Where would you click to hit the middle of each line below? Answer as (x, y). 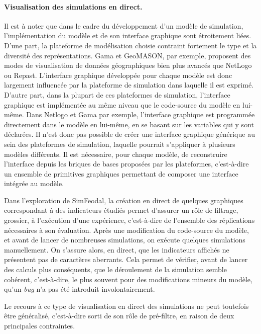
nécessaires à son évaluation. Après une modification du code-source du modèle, (126, 230)
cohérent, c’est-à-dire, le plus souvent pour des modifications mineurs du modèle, (128, 279)
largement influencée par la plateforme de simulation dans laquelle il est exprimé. (129, 85)
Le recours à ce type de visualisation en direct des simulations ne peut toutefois (126, 306)
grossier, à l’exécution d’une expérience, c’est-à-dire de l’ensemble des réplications (129, 220)
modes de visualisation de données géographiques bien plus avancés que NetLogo (128, 65)
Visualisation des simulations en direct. (73, 6)
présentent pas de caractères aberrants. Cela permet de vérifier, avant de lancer (126, 259)
